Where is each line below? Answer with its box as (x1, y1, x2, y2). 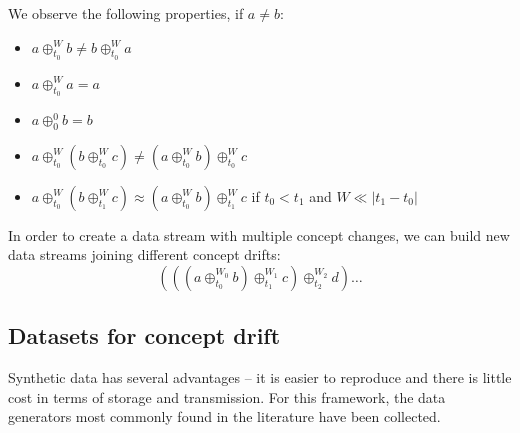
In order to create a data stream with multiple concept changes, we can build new (8, 224, 510, 245)
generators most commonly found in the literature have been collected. (8, 406, 441, 427)
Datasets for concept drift (8, 320, 281, 351)
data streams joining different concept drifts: (8, 244, 281, 265)
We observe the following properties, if (8, 3, 244, 23)
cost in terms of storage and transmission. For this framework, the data (8, 386, 446, 407)
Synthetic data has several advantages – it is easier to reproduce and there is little (8, 367, 512, 388)
